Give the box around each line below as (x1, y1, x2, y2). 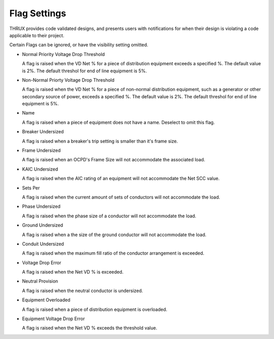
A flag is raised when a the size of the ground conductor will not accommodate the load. (22, 232, 207, 238)
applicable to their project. (9, 32, 64, 38)
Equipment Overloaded (22, 297, 71, 303)
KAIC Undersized (22, 166, 58, 172)
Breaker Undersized (22, 129, 64, 135)
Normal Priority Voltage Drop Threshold (22, 51, 105, 57)
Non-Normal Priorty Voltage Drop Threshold (22, 77, 115, 83)
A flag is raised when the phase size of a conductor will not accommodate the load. (22, 213, 196, 219)
